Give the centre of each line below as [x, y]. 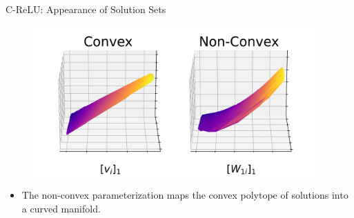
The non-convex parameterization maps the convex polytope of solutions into [185, 195]
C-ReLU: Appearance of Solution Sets [86, 9]
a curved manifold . [61, 208]
